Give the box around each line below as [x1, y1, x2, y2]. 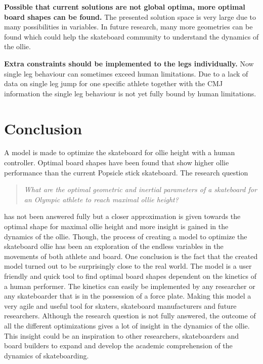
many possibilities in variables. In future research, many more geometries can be [4, 21, 253, 32]
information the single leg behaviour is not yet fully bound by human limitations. [4, 88, 256, 98]
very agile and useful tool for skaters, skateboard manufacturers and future [4, 300, 237, 311]
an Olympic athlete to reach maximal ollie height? [24, 194, 179, 204]
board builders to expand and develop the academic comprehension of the [4, 340, 233, 351]
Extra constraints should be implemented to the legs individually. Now [4, 58, 254, 68]
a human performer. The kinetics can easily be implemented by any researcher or [4, 280, 255, 291]
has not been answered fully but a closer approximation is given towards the [4, 211, 241, 222]
